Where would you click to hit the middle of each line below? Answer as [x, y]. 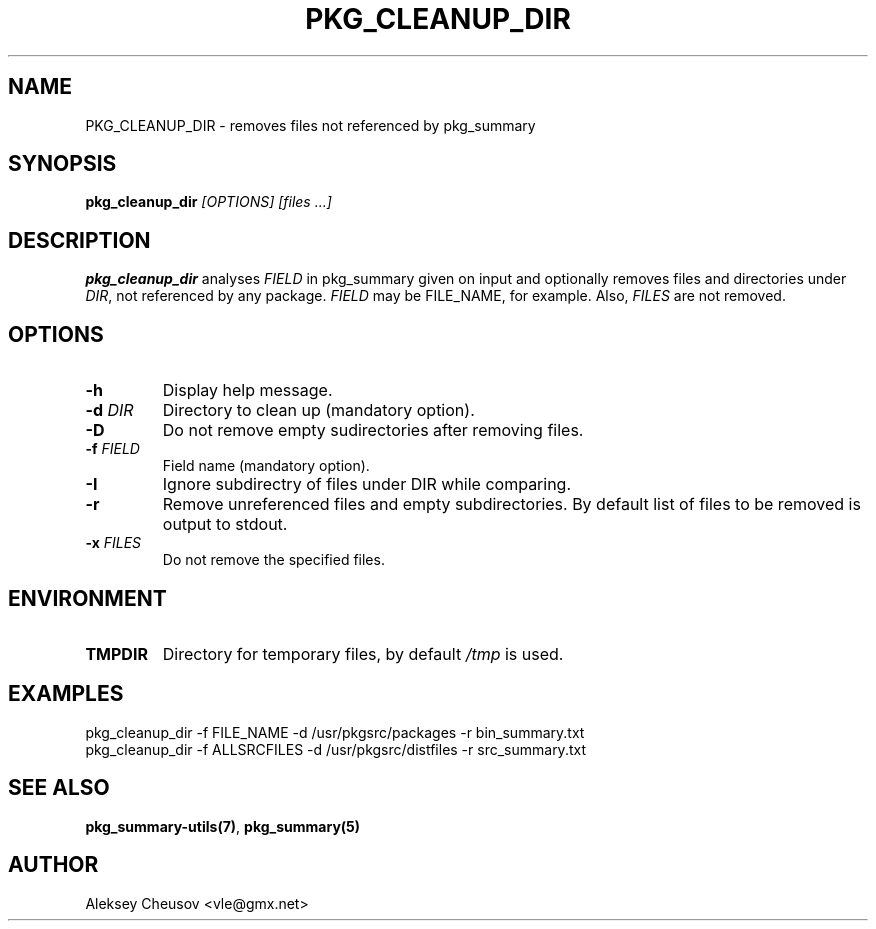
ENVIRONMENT [87, 598]
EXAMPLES [66, 694]
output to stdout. [225, 524]
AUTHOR [53, 865]
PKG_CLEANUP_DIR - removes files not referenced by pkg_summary [310, 125]
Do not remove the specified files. [273, 560]
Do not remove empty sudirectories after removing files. [373, 430]
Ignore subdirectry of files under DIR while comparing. [367, 484]
